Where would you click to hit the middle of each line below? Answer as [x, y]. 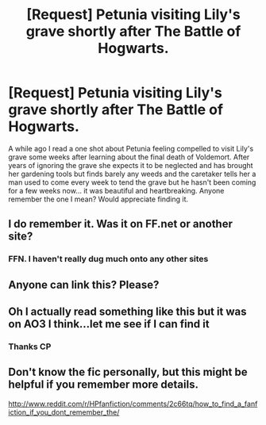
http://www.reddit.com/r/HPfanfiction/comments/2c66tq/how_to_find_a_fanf [133, 404]
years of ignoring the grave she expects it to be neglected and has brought [131, 165]
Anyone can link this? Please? [84, 284]
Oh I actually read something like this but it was [128, 312]
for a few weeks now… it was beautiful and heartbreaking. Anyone [116, 190]
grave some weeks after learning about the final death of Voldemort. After [129, 157]
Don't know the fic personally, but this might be [128, 372]
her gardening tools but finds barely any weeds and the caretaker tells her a [132, 174]
